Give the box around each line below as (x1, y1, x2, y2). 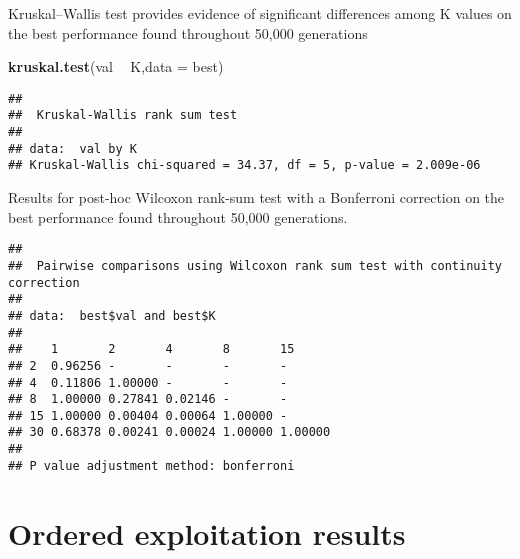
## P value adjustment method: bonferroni (8, 458, 295, 473)
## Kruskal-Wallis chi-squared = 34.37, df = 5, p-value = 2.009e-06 (8, 158, 481, 173)
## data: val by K (8, 141, 137, 156)
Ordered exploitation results (8, 512, 406, 553)
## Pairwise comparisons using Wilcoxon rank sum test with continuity (8, 258, 502, 273)
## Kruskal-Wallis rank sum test (8, 108, 238, 123)
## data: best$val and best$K (8, 308, 216, 323)
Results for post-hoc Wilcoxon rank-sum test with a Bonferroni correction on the (8, 187, 505, 208)
